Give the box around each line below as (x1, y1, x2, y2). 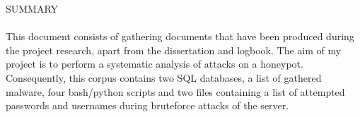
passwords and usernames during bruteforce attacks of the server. (6, 98, 289, 113)
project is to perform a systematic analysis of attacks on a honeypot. (6, 56, 303, 71)
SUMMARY (6, 1, 59, 16)
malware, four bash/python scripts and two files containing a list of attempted (6, 84, 345, 99)
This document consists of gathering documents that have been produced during (6, 29, 354, 44)
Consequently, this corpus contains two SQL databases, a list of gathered (6, 70, 322, 85)
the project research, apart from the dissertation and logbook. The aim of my (6, 42, 342, 57)
